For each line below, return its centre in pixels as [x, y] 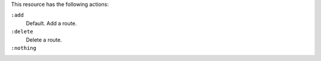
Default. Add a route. [51, 23]
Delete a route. [44, 40]
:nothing [24, 48]
